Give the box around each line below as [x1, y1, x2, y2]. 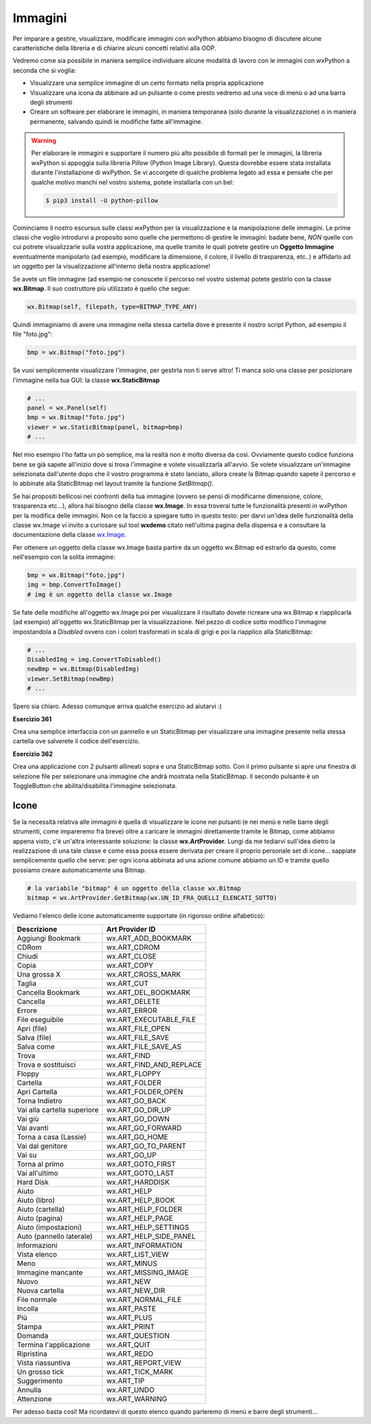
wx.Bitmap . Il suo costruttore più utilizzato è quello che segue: [12, 284, 190, 293]
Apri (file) [16, 1023, 47, 1033]
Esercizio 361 [12, 714, 52, 723]
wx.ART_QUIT [106, 1339, 151, 1349]
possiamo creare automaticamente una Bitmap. [12, 866, 147, 874]
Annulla [16, 1385, 41, 1394]
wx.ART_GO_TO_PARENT [106, 1141, 187, 1151]
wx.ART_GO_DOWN [106, 1114, 170, 1123]
